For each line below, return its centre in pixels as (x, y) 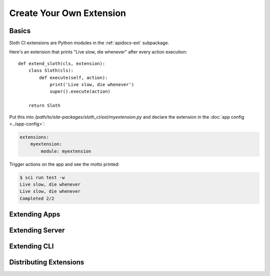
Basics (20, 31)
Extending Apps (35, 215)
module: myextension (66, 151)
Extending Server (37, 230)
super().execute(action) (80, 92)
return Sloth (44, 106)
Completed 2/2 (37, 198)
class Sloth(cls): (51, 71)
